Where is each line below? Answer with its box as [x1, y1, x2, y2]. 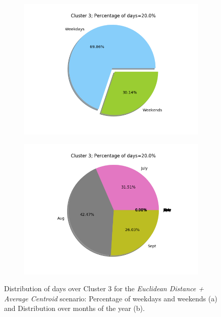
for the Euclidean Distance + [114, 283, 204, 294]
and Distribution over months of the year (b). [4, 303, 145, 313]
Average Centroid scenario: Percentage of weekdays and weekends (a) [4, 293, 217, 303]
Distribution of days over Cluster [4, 283, 106, 294]
